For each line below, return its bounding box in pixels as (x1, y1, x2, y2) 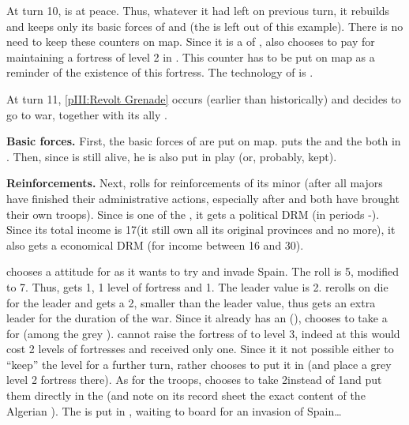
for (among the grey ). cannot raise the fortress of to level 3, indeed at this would (6, 325, 400, 341)
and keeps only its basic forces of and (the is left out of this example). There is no (6, 17, 403, 34)
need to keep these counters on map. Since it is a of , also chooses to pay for (6, 33, 375, 50)
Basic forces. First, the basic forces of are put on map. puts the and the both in (6, 133, 401, 149)
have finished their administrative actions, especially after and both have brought (6, 190, 400, 206)
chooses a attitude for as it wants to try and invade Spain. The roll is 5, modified (6, 263, 400, 280)
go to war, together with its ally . (6, 106, 167, 122)
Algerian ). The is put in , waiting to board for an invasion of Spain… (6, 402, 342, 419)
